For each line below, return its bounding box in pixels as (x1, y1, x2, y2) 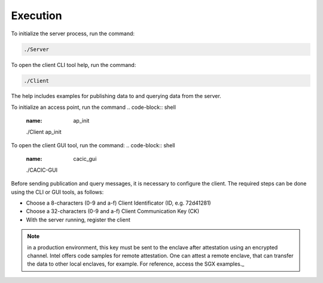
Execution (11, 9, 62, 22)
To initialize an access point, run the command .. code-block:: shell (11, 104, 176, 111)
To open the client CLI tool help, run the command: (11, 61, 136, 68)
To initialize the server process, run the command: (11, 30, 135, 37)
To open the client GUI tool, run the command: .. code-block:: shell (11, 142, 175, 149)
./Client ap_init (26, 128, 62, 135)
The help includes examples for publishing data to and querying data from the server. (11, 93, 221, 100)
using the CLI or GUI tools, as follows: (11, 188, 104, 196)
